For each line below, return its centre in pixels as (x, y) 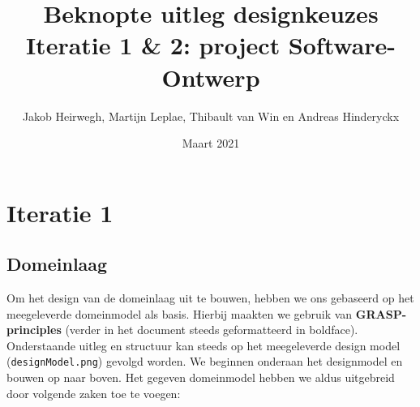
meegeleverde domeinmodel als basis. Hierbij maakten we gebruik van (180, 313)
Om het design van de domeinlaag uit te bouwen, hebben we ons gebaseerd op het (210, 298)
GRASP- (381, 313)
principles (34, 330)
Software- (342, 45)
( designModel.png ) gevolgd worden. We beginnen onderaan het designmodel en (205, 361)
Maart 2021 (211, 143)
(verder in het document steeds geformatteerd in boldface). (212, 330)
